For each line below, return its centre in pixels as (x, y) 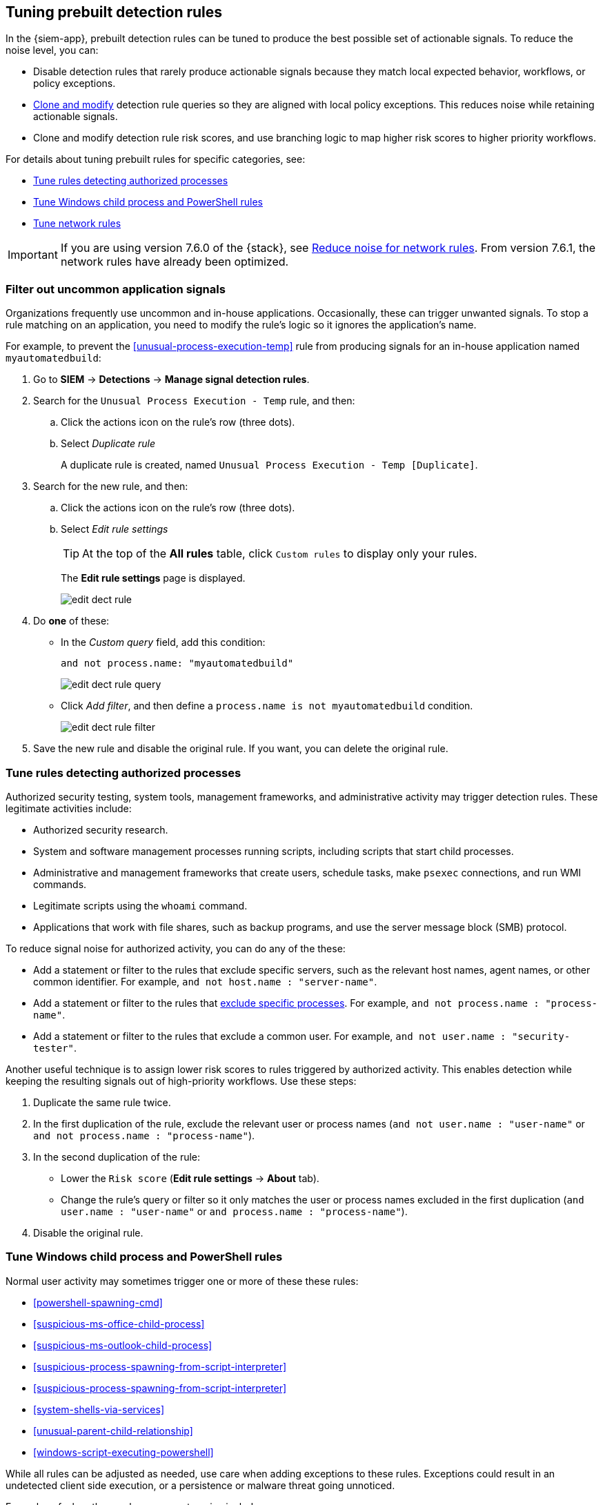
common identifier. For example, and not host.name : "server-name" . (205, 981)
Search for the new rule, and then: (111, 486)
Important (33, 255)
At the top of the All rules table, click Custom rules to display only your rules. (280, 554)
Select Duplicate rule (108, 444)
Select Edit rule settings (115, 529)
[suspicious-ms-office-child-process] (119, 1324)
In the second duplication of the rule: (117, 1157)
